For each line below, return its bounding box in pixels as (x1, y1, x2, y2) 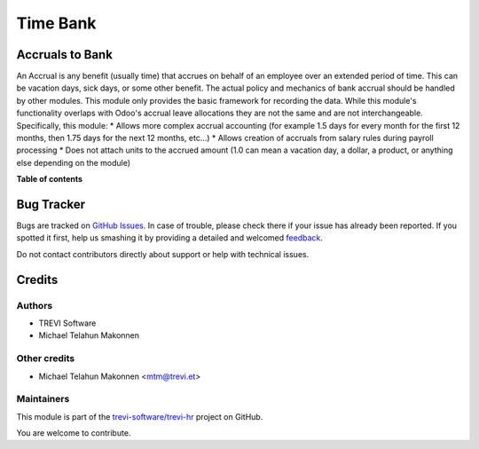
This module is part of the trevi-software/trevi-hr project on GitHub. (16, 411, 263, 421)
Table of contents (16, 174, 83, 185)
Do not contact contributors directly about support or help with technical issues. (16, 248, 310, 259)
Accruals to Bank (16, 47, 113, 62)
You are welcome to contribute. (16, 428, 131, 438)
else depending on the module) (16, 157, 131, 168)
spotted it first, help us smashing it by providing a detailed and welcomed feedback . (16, 232, 324, 243)
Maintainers (16, 393, 70, 406)
